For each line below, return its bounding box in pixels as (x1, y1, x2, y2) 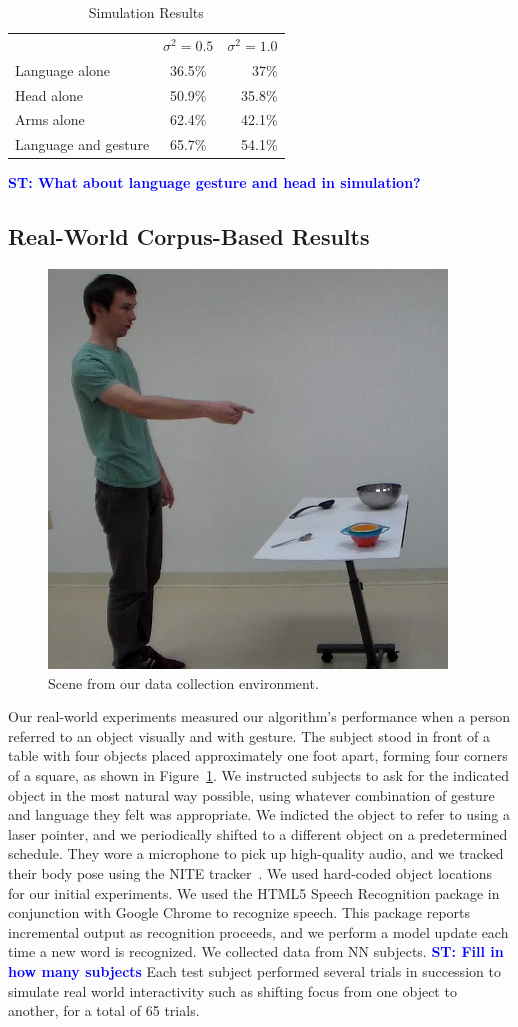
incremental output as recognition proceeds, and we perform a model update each (8, 921, 509, 942)
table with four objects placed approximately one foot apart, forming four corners (8, 745, 508, 766)
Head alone (15, 84, 84, 105)
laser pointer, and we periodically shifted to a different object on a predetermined (8, 823, 508, 844)
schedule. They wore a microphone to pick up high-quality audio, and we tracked (8, 843, 504, 864)
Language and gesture (15, 134, 150, 155)
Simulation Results (88, 2, 204, 22)
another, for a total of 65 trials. (8, 1000, 200, 1021)
